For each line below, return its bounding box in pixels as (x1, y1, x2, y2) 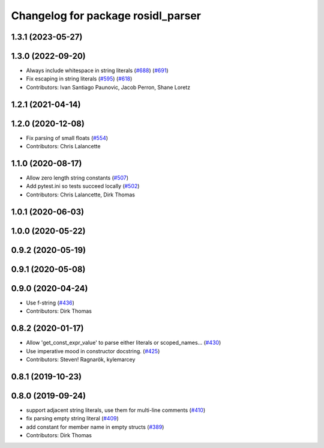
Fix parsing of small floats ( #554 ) (26, 134, 108, 141)
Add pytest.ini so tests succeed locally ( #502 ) (26, 183, 140, 190)
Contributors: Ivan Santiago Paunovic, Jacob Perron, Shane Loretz (26, 83, 191, 91)
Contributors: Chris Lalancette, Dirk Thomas (26, 191, 135, 198)
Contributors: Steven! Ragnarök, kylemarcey (26, 356, 136, 363)
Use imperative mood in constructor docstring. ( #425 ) (26, 347, 160, 354)
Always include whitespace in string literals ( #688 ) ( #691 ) (26, 67, 169, 74)
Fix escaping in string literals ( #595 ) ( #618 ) (26, 75, 133, 82)
